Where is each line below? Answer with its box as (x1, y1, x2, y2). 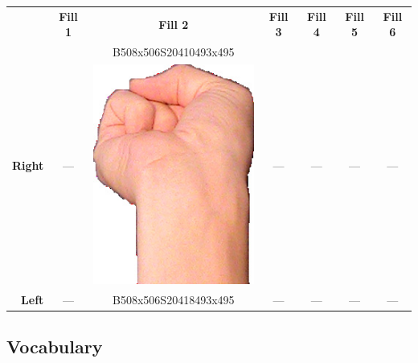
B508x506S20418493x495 (113, 291, 235, 307)
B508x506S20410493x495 (113, 43, 235, 60)
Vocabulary (6, 333, 103, 358)
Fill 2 (158, 15, 189, 32)
